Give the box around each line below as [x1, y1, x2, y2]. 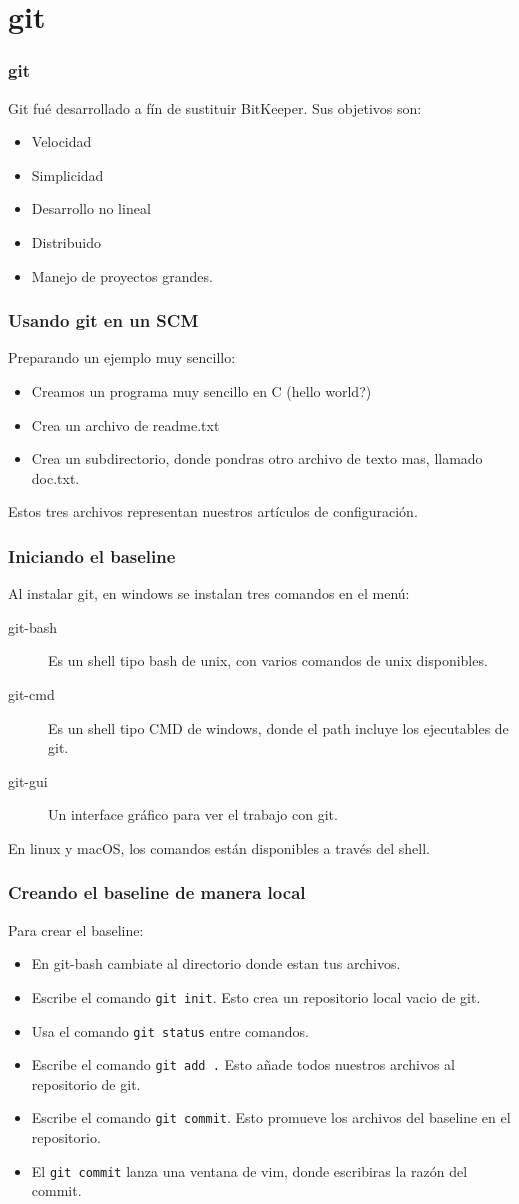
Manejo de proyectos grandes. [31, 265, 213, 286]
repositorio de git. [31, 1073, 141, 1094]
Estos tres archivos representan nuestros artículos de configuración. [8, 501, 418, 522]
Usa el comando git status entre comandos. [31, 1020, 309, 1041]
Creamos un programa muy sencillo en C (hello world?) [31, 380, 372, 401]
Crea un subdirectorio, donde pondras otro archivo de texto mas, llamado [31, 448, 483, 469]
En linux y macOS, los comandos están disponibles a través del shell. [8, 837, 430, 858]
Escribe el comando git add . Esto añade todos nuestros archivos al [31, 1054, 455, 1075]
